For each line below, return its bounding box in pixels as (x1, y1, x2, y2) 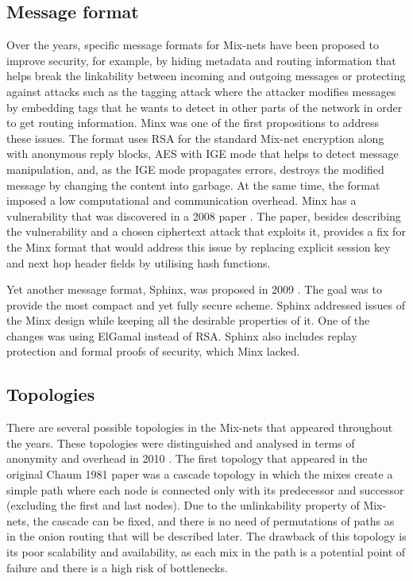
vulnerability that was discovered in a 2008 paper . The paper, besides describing (6, 207, 401, 224)
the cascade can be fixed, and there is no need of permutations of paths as (33, 512, 395, 529)
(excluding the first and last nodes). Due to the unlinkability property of (6, 497, 360, 514)
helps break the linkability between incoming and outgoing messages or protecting (6, 67, 406, 84)
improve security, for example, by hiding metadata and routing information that (6, 52, 396, 68)
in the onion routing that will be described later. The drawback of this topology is (6, 528, 407, 544)
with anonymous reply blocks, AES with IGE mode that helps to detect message (6, 145, 399, 162)
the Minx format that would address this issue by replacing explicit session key (6, 238, 391, 255)
